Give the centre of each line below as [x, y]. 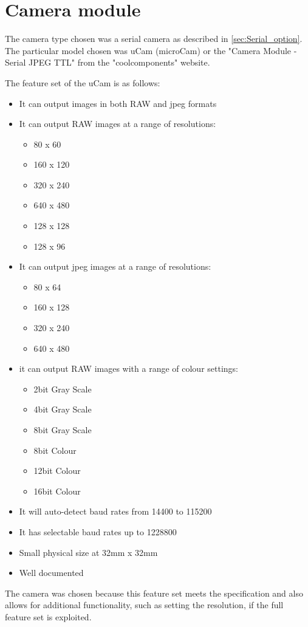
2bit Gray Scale [63, 389]
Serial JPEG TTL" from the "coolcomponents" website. [108, 62]
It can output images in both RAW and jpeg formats [118, 103]
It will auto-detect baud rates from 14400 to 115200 [115, 511]
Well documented [51, 573]
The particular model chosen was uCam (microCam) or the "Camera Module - [151, 50]
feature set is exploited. [48, 616]
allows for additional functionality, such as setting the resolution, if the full [144, 605]
